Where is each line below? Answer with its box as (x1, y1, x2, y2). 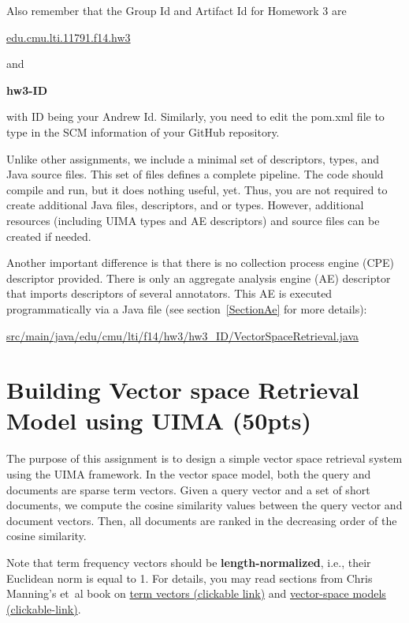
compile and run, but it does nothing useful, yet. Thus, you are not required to (6, 181, 388, 197)
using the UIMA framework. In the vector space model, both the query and (6, 466, 371, 482)
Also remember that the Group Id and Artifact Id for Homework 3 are (6, 2, 347, 18)
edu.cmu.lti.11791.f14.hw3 (6, 28, 131, 45)
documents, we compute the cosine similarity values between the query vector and (6, 497, 403, 513)
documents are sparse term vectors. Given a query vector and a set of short (6, 481, 370, 497)
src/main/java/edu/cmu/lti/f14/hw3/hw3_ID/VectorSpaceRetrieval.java (6, 327, 359, 343)
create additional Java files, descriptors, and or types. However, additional (6, 197, 364, 213)
